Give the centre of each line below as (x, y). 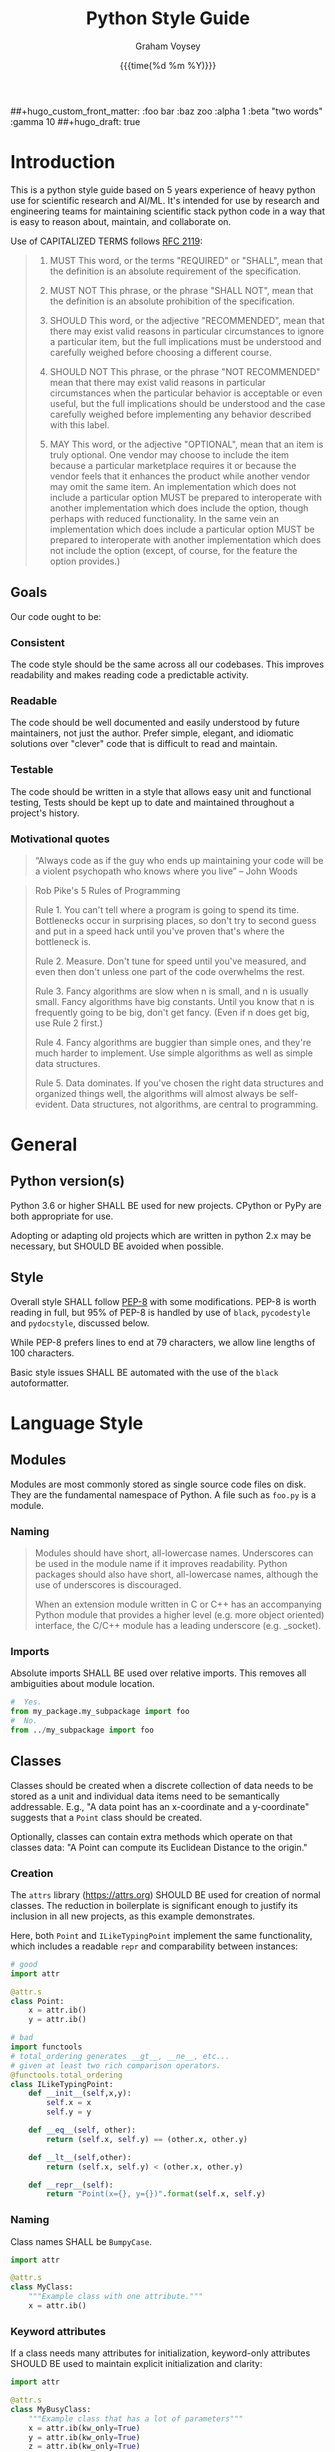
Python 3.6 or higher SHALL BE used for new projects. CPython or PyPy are (166, 1205)
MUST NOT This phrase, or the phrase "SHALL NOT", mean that (181, 290)
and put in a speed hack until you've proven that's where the (159, 931)
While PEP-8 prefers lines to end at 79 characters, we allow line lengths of (163, 1342)
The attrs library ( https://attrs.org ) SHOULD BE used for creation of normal (166, 1894)
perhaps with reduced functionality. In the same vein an (164, 518)
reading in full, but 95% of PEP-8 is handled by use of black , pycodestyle (160, 1312)
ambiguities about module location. (82, 1684)
